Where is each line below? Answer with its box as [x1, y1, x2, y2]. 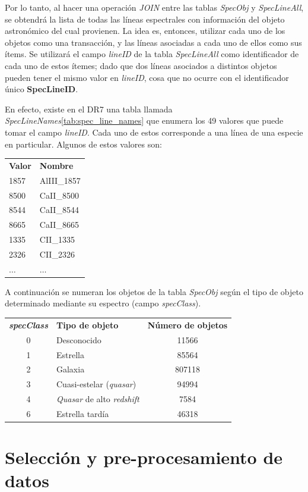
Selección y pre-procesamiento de [5, 445, 283, 469]
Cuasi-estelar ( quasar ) [56, 378, 136, 390]
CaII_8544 [39, 203, 79, 216]
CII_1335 [39, 233, 75, 246]
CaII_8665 [39, 218, 79, 231]
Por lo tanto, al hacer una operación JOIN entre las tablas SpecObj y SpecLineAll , [5, 1, 304, 13]
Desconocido [56, 333, 101, 346]
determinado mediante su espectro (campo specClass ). [5, 297, 201, 309]
